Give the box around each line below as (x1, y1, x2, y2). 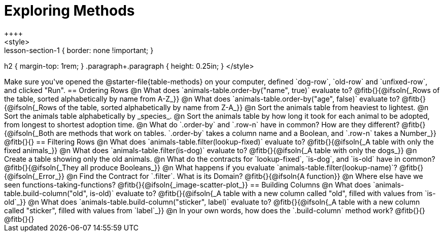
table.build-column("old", (4, 188, 88, 198)
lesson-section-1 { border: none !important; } (4, 45, 154, 55)
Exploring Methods (4, 2, 135, 19)
